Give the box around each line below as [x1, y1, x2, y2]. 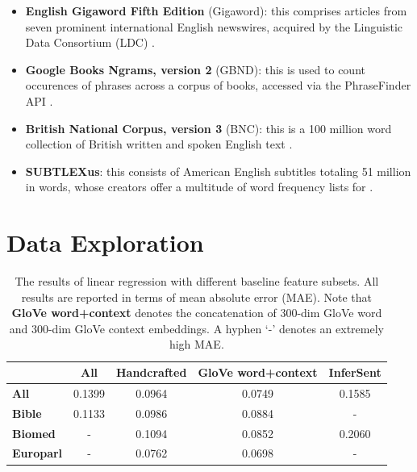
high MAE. [169, 336, 224, 353]
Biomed [12, 424, 56, 441]
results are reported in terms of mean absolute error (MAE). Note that [21, 288, 373, 305]
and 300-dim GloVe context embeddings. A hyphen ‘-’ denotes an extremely [9, 320, 384, 336]
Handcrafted [116, 364, 187, 381]
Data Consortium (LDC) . [25, 34, 155, 51]
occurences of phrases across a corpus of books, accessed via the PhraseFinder [25, 77, 411, 94]
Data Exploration [6, 226, 204, 259]
